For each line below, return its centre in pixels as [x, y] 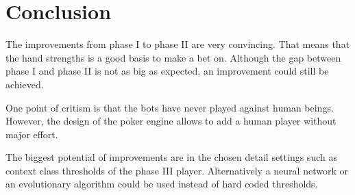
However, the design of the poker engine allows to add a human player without [171, 121]
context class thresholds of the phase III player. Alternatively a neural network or [177, 170]
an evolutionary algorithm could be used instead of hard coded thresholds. [162, 184]
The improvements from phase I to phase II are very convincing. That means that [178, 44]
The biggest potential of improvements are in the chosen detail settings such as [171, 157]
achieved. [25, 84]
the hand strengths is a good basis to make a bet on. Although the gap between [173, 57]
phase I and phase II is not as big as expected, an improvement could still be [167, 71]
